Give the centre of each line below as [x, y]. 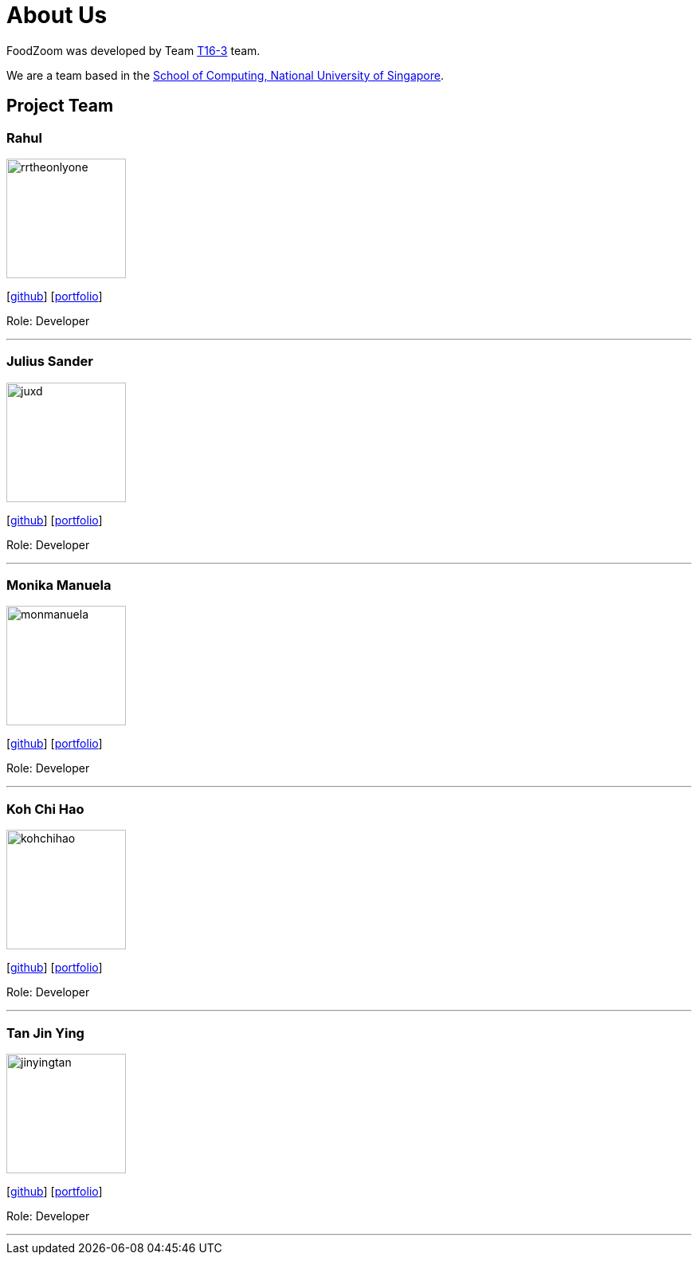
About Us [57, 15]
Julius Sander [50, 361]
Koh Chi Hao [45, 809]
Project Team [60, 106]
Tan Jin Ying [45, 1033]
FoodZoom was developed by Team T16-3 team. [133, 50]
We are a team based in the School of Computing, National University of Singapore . [225, 75]
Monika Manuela [59, 585]
